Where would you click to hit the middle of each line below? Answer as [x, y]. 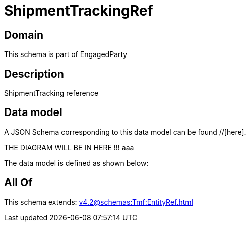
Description [34, 74]
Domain [24, 35]
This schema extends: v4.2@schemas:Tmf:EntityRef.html [99, 202]
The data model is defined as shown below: [76, 163]
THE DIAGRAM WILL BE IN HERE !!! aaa [69, 147]
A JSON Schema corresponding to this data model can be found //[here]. [125, 132]
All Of [18, 183]
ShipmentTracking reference [51, 93]
